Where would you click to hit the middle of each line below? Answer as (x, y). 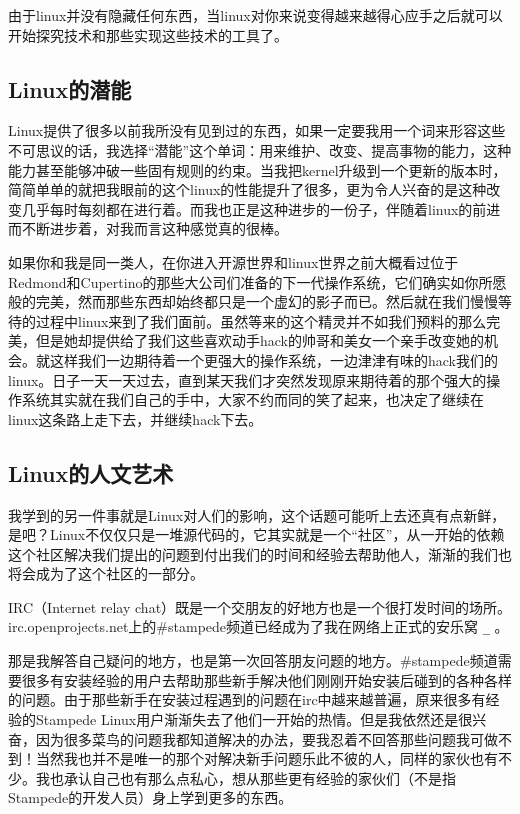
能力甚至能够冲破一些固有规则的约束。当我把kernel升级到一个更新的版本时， (257, 169)
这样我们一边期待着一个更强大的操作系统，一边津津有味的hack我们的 (273, 359)
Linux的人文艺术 (91, 472)
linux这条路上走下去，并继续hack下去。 (135, 418)
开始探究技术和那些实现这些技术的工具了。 (148, 34)
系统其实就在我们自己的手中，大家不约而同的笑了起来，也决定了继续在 (252, 399)
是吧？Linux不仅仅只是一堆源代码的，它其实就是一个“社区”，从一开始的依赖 (256, 534)
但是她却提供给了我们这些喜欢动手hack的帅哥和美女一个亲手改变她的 (259, 340)
